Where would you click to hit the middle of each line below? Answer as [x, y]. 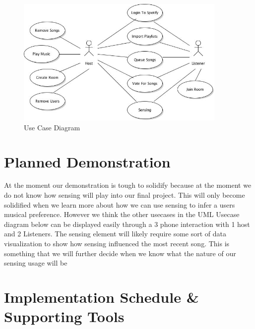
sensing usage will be [36, 263]
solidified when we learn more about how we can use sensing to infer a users [120, 204]
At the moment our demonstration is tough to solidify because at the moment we [128, 185]
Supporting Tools [64, 316]
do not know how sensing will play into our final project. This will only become [125, 195]
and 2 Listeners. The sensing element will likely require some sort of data [115, 234]
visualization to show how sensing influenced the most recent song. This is [117, 244]
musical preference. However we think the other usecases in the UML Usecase [122, 214]
